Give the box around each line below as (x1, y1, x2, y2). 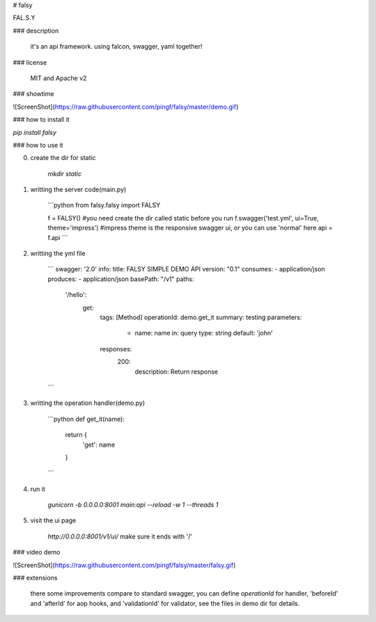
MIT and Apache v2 (30, 74, 87, 82)
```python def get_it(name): (47, 415, 125, 423)
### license (13, 58, 47, 66)
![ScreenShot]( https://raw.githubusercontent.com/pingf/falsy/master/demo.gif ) (13, 102, 239, 111)
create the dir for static (30, 154, 97, 162)
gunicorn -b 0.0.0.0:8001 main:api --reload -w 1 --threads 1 (47, 501, 219, 509)
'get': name (82, 440, 116, 449)
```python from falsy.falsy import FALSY (47, 201, 161, 209)
